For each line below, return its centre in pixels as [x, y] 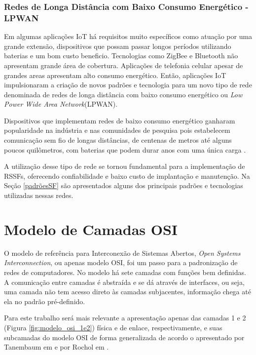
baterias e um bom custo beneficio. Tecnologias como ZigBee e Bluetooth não [121, 56]
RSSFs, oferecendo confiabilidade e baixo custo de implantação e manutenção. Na [127, 176]
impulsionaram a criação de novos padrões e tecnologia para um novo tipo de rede [128, 85]
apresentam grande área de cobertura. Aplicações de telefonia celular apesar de [124, 65]
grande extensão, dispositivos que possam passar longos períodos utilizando [118, 46]
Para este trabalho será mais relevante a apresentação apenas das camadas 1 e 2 [125, 318]
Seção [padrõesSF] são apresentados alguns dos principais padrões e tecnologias [124, 185]
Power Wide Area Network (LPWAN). [61, 104]
